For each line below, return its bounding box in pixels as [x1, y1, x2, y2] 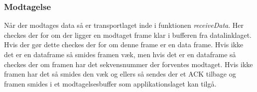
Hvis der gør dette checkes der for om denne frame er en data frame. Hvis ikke [4, 39, 244, 50]
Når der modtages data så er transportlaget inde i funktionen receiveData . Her [4, 20, 244, 30]
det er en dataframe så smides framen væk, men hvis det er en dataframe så [4, 49, 236, 59]
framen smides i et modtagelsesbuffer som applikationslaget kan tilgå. [4, 78, 217, 89]
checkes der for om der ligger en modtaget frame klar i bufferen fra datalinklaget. [4, 29, 252, 40]
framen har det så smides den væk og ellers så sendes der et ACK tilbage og [4, 69, 236, 79]
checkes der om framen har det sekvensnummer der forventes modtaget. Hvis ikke [4, 59, 253, 69]
